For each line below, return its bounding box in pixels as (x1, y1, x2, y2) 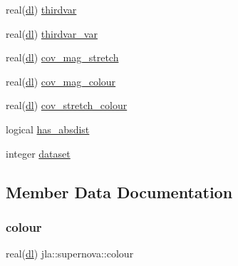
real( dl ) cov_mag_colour (6, 73, 116, 88)
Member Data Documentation (6, 180, 233, 203)
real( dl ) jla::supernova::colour (6, 246, 134, 261)
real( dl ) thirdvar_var (6, 26, 98, 41)
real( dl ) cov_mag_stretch (6, 50, 119, 65)
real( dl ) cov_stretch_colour (6, 98, 128, 113)
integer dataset (6, 145, 71, 160)
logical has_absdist (6, 121, 90, 136)
